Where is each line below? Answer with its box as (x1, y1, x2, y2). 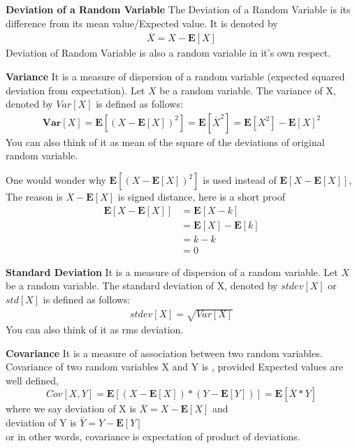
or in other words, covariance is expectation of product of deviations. (6, 428, 300, 443)
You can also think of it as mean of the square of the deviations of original (6, 134, 325, 149)
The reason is (6, 189, 63, 204)
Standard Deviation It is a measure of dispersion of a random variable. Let (6, 264, 338, 279)
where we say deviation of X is (6, 401, 136, 416)
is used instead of (203, 173, 277, 187)
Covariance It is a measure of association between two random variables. (6, 345, 323, 360)
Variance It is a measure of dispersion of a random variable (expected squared (6, 69, 345, 84)
